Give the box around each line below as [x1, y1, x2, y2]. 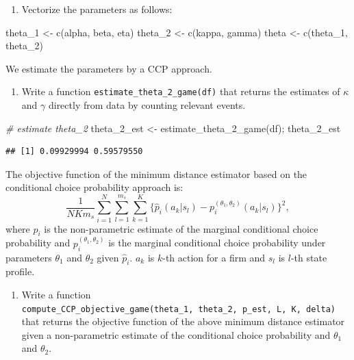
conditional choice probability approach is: [5, 180, 184, 194]
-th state [290, 250, 327, 264]
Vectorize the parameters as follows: [21, 2, 173, 16]
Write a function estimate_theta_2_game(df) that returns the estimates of [21, 84, 340, 99]
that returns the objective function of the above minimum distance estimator [21, 314, 345, 329]
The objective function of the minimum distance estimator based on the [5, 166, 307, 181]
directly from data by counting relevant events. [48, 98, 246, 112]
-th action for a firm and [162, 250, 266, 264]
